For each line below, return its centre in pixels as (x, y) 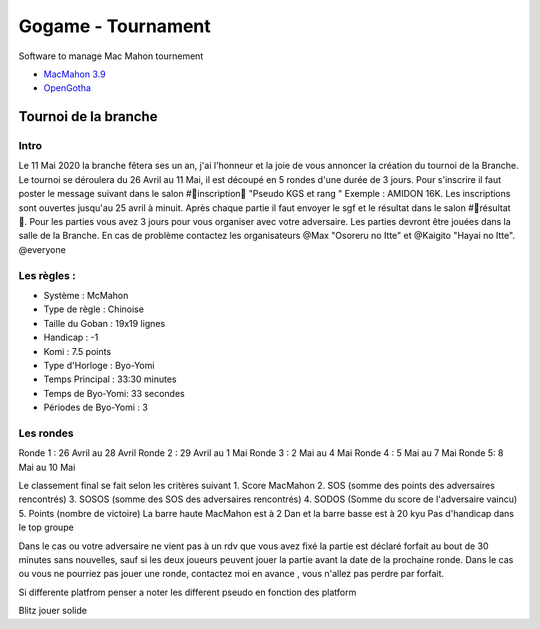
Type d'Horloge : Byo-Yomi (99, 365)
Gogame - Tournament (115, 26)
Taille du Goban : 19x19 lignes (104, 323)
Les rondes (46, 433)
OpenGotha (67, 88)
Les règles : (47, 275)
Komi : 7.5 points (77, 351)
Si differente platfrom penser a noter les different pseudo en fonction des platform (187, 592)
